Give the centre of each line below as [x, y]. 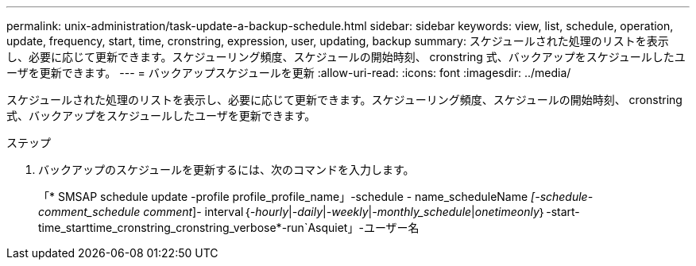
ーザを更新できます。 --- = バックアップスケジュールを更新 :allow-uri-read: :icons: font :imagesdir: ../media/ [289, 73]
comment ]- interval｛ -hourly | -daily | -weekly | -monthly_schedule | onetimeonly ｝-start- [362, 212]
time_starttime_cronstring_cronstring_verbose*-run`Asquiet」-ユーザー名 [229, 227]
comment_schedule [89, 212]
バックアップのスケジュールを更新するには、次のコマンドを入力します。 [226, 170]
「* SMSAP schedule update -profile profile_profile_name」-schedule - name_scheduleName [283, 197]
